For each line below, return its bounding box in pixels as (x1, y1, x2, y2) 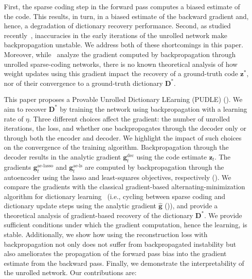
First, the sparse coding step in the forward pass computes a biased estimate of (4, 1, 240, 11)
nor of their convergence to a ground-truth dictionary (4, 78, 163, 88)
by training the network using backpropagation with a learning (59, 103, 247, 114)
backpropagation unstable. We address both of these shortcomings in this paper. (4, 40, 243, 50)
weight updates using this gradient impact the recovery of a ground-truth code (4, 68, 238, 79)
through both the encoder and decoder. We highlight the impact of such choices (4, 132, 242, 142)
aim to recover (4, 103, 47, 114)
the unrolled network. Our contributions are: (4, 267, 137, 278)
